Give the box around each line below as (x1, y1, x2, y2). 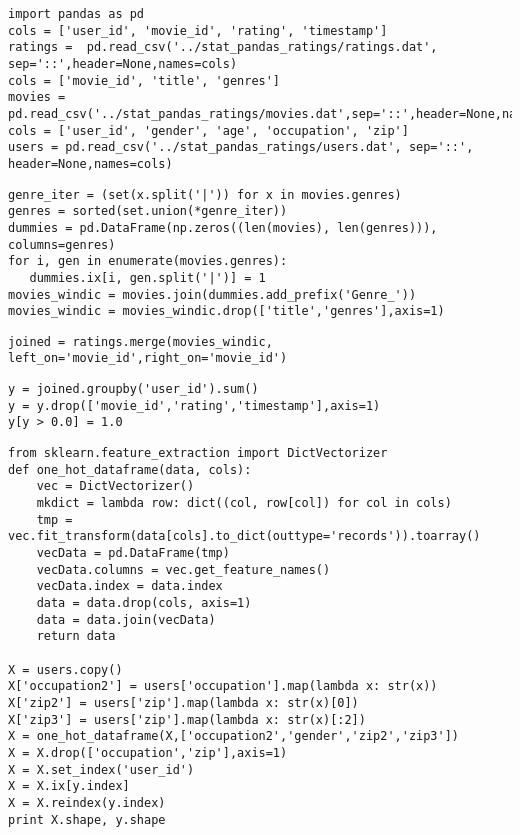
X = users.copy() (8, 662, 123, 677)
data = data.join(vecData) (36, 612, 216, 627)
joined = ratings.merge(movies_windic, (8, 334, 273, 349)
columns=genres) (8, 237, 116, 252)
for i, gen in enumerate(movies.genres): (8, 254, 288, 269)
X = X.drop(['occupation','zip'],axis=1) (8, 745, 288, 760)
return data (36, 629, 116, 644)
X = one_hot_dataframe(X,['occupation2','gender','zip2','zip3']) (8, 729, 460, 744)
